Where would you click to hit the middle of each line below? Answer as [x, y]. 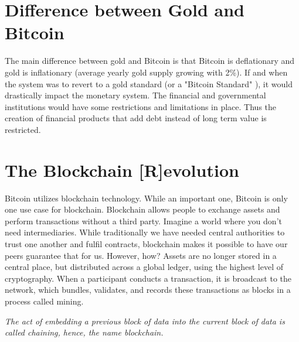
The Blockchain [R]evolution [122, 170]
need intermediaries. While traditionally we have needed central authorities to [145, 232]
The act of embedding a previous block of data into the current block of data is [145, 321]
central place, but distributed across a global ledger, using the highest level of [144, 267]
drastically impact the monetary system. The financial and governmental [135, 95]
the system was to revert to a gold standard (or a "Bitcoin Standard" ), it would [149, 83]
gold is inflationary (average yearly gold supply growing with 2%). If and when [146, 72]
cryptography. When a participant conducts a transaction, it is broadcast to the [148, 278]
